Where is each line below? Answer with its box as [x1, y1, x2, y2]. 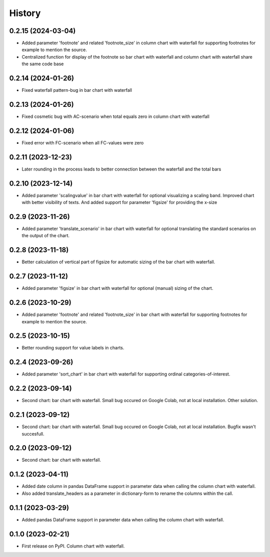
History [9, 8, 41, 19]
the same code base [21, 61, 64, 67]
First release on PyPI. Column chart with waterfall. [21, 543, 125, 549]
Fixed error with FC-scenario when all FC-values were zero [21, 139, 144, 145]
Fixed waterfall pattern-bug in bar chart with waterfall [21, 87, 132, 93]
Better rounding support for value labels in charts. [21, 345, 124, 351]
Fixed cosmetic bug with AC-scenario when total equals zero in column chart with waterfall [21, 113, 209, 120]
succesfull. [21, 431, 44, 437]
